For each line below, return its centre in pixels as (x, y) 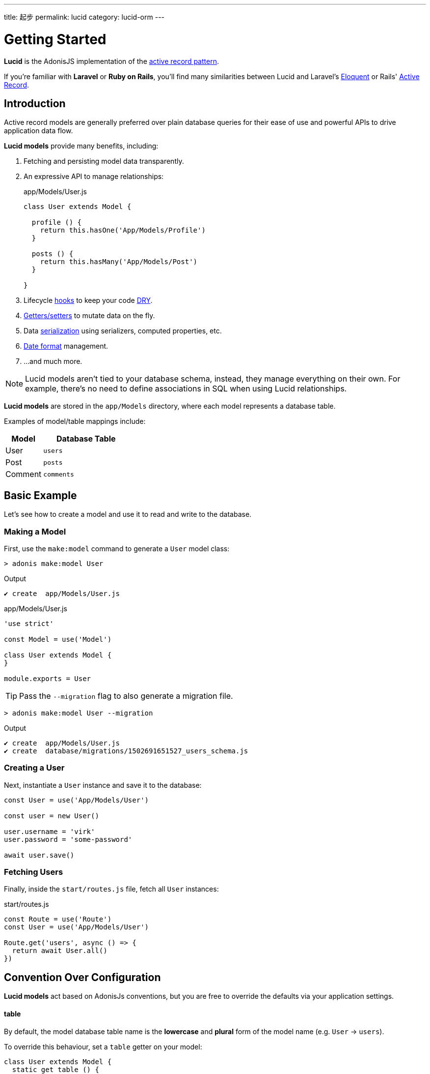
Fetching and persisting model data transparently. (104, 161)
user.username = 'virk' (50, 831)
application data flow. (39, 131)
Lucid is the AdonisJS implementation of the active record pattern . (111, 61)
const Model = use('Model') (58, 639)
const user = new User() (52, 816)
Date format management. (66, 346)
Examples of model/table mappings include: (75, 421)
